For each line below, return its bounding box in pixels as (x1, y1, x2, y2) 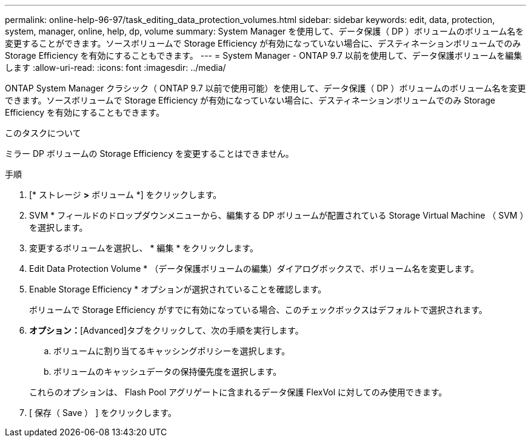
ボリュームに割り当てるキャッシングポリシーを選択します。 (53, 346, 290, 356)
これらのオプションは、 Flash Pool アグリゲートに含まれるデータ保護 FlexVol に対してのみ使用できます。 (29, 387, 447, 397)
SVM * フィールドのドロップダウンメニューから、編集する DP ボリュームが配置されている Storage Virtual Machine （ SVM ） (29, 210, 524, 220)
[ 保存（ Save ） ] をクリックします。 (29, 407, 176, 418)
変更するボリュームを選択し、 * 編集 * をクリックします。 (29, 243, 258, 253)
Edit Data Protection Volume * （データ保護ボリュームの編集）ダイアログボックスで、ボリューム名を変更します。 (29, 263, 479, 274)
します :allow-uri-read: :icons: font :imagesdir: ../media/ (5, 62, 226, 73)
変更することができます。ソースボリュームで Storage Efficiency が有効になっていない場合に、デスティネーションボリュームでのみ (5, 38, 521, 48)
